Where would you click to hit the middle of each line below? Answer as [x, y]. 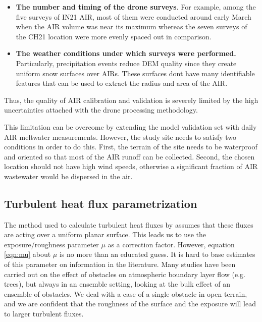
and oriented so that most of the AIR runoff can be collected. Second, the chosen [129, 156]
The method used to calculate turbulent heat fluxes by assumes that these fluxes [129, 224]
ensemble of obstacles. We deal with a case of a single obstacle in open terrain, [126, 293]
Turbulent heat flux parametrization [101, 203]
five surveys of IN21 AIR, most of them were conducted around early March [134, 16]
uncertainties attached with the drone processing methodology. [101, 110]
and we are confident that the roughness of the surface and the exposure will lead [130, 304]
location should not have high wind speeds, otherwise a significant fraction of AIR [131, 166]
